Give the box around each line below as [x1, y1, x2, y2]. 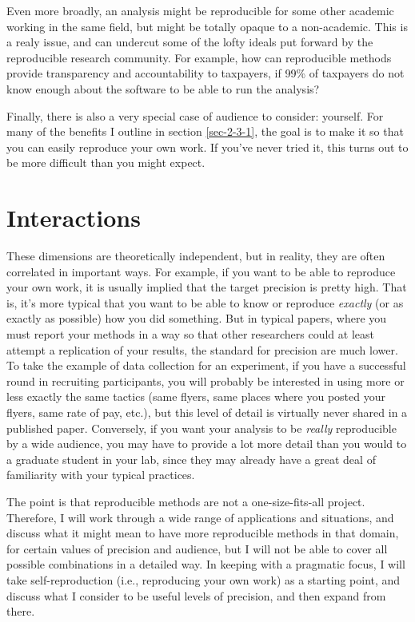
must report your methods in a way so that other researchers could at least [6, 326, 374, 343]
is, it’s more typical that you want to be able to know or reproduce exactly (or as [6, 294, 404, 311]
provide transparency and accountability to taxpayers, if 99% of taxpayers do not [6, 65, 405, 81]
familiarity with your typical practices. [6, 466, 195, 483]
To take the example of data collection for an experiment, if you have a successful [6, 357, 406, 374]
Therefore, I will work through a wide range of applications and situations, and [6, 509, 394, 525]
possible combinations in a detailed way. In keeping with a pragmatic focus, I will [6, 556, 405, 572]
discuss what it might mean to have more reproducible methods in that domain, [6, 525, 399, 541]
